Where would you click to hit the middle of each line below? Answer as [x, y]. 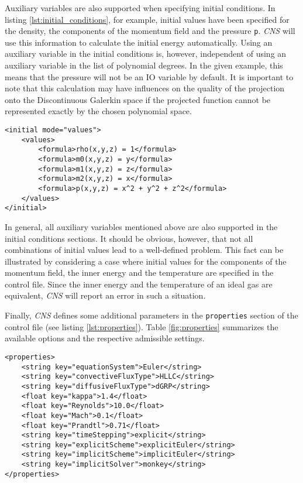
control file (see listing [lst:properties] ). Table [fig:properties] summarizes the [142, 326]
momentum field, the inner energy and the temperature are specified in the [139, 273]
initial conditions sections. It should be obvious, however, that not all [129, 238]
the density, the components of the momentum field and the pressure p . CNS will [150, 31]
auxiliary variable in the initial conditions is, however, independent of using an [146, 54]
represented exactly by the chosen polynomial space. [98, 111]
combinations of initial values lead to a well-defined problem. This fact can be [144, 250]
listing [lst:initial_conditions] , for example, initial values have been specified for [147, 19]
